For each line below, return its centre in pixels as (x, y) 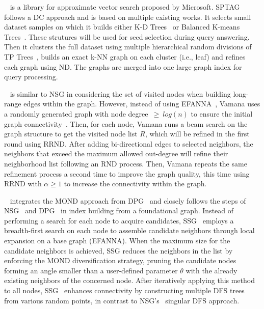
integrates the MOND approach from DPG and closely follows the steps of (128, 200)
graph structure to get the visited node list (71, 134)
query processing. (31, 77)
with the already (212, 270)
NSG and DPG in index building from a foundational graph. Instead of (119, 210)
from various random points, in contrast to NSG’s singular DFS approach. (122, 300)
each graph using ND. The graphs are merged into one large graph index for (123, 66)
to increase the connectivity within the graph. (135, 184)
